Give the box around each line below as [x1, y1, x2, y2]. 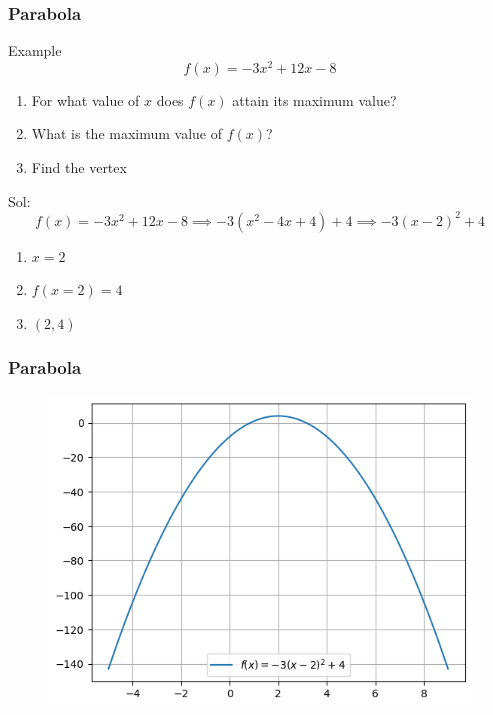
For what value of [31, 89, 140, 110]
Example [8, 40, 62, 61]
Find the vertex [31, 157, 127, 178]
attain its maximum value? [232, 89, 397, 110]
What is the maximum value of [31, 123, 223, 144]
